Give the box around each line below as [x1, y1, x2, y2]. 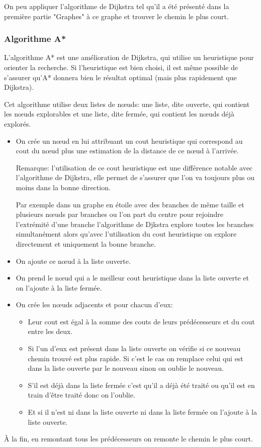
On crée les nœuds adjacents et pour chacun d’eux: [16, 299, 173, 310]
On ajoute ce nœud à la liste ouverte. [16, 255, 131, 266]
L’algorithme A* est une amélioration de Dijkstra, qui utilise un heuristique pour [4, 52, 254, 63]
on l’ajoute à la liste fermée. [16, 282, 102, 293]
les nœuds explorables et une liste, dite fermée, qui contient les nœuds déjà [4, 108, 234, 119]
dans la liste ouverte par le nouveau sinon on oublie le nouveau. [28, 363, 224, 373]
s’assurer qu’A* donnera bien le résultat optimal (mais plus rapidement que [4, 72, 237, 82]
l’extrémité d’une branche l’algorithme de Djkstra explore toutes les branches [16, 218, 254, 229]
